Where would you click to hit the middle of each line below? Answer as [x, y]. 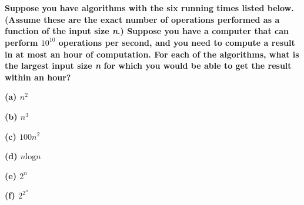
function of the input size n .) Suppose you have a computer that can [147, 31]
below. [280, 8]
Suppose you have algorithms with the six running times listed [135, 8]
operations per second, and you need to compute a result [177, 42]
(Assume [23, 19]
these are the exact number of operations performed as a [162, 19]
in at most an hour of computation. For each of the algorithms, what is [152, 54]
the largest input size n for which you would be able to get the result [148, 65]
